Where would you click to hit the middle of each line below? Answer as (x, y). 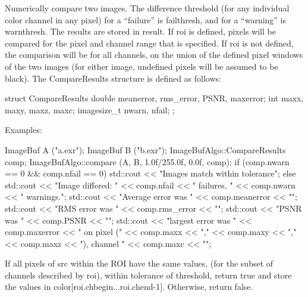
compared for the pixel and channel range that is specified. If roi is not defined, (149, 43)
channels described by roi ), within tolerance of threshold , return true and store (148, 275)
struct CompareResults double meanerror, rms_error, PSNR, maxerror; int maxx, (154, 98)
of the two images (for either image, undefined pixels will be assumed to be (142, 66)
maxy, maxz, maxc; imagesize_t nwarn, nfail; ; (90, 109)
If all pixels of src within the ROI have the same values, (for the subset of (139, 263)
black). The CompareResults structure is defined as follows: (113, 78)
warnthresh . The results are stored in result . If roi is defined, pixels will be (140, 31)
